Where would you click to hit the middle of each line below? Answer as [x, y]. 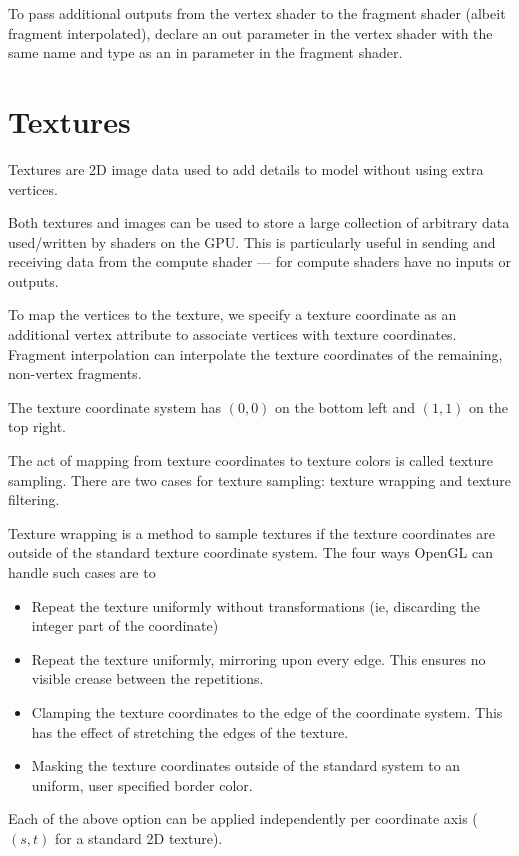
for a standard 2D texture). [139, 837]
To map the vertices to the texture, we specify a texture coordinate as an [232, 314]
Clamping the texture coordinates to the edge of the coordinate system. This [267, 711]
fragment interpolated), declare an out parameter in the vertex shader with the [250, 32]
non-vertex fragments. [75, 373]
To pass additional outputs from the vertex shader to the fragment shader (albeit [257, 13]
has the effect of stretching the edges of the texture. [190, 731]
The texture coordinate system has [115, 406]
